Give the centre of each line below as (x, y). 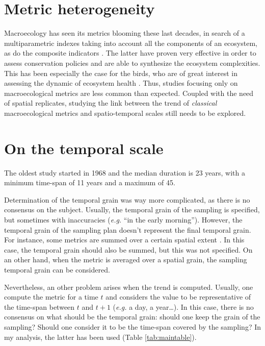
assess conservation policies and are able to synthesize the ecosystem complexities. (132, 63)
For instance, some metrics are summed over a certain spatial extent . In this (124, 240)
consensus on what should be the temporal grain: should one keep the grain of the (132, 317)
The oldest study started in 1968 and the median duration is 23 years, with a (125, 172)
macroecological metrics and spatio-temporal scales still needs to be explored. (125, 113)
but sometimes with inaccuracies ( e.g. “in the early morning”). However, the (123, 219)
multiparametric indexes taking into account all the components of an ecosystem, (131, 43)
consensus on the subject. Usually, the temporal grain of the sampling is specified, (132, 209)
